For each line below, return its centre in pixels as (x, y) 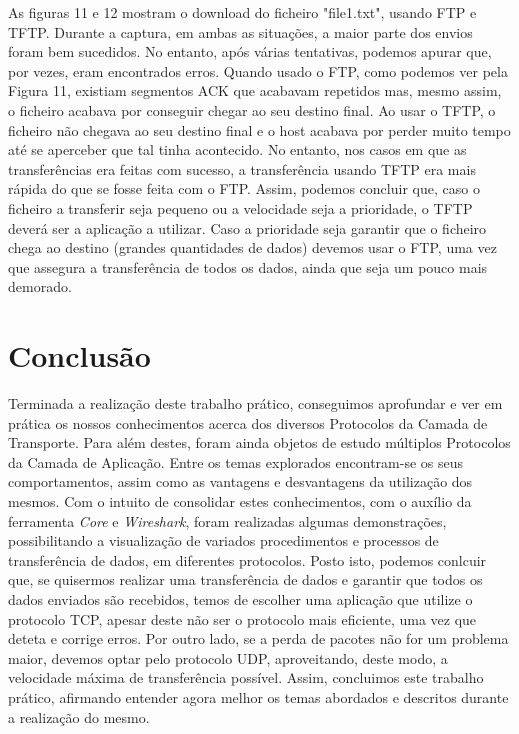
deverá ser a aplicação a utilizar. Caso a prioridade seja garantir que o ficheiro (247, 227)
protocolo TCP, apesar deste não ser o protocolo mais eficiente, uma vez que (242, 618)
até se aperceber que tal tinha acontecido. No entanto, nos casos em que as (237, 149)
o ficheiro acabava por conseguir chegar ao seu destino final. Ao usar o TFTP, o (252, 109)
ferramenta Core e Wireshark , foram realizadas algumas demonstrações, (227, 520)
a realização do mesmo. (79, 716)
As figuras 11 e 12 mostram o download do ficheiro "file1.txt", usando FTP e (242, 12)
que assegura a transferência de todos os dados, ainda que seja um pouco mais (248, 266)
